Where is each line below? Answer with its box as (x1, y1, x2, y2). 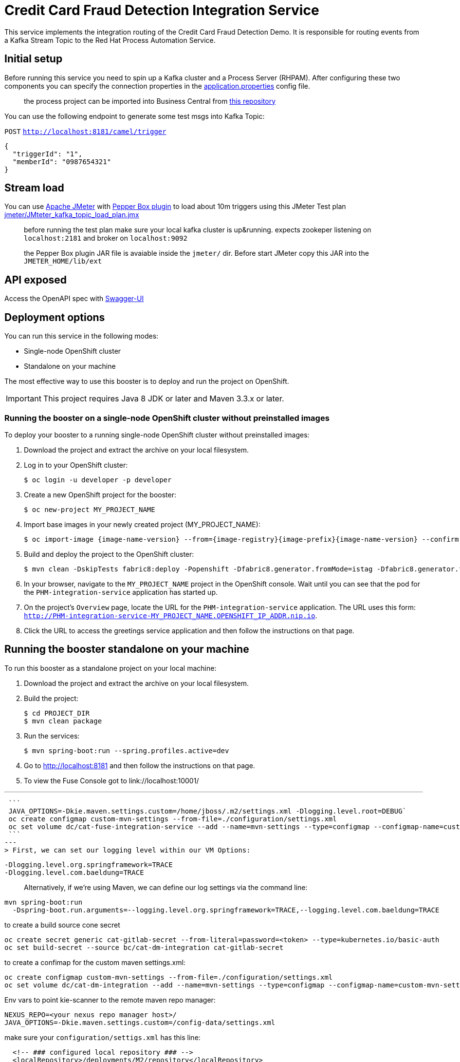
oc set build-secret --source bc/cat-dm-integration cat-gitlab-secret (4, 943, 284, 951)
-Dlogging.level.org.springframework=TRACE (4, 860, 173, 869)
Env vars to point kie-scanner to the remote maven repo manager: (4, 995, 216, 1004)
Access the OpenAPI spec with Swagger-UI (4, 294, 144, 303)
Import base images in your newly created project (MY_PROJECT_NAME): (24, 520, 260, 529)
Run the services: (24, 731, 80, 740)
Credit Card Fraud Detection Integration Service (4, 2, 319, 19)
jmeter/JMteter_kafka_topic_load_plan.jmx (4, 210, 139, 219)
